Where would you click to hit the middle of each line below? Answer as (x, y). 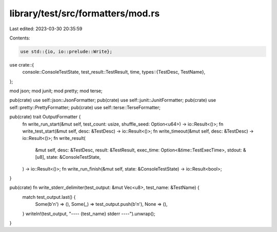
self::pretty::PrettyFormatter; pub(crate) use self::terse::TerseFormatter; (85, 107)
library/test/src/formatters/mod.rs (85, 13)
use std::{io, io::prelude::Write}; (66, 51)
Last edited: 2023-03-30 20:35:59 (46, 29)
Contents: (20, 38)
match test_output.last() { (49, 197)
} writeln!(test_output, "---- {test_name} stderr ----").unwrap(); (89, 214)
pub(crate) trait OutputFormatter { (45, 117)
